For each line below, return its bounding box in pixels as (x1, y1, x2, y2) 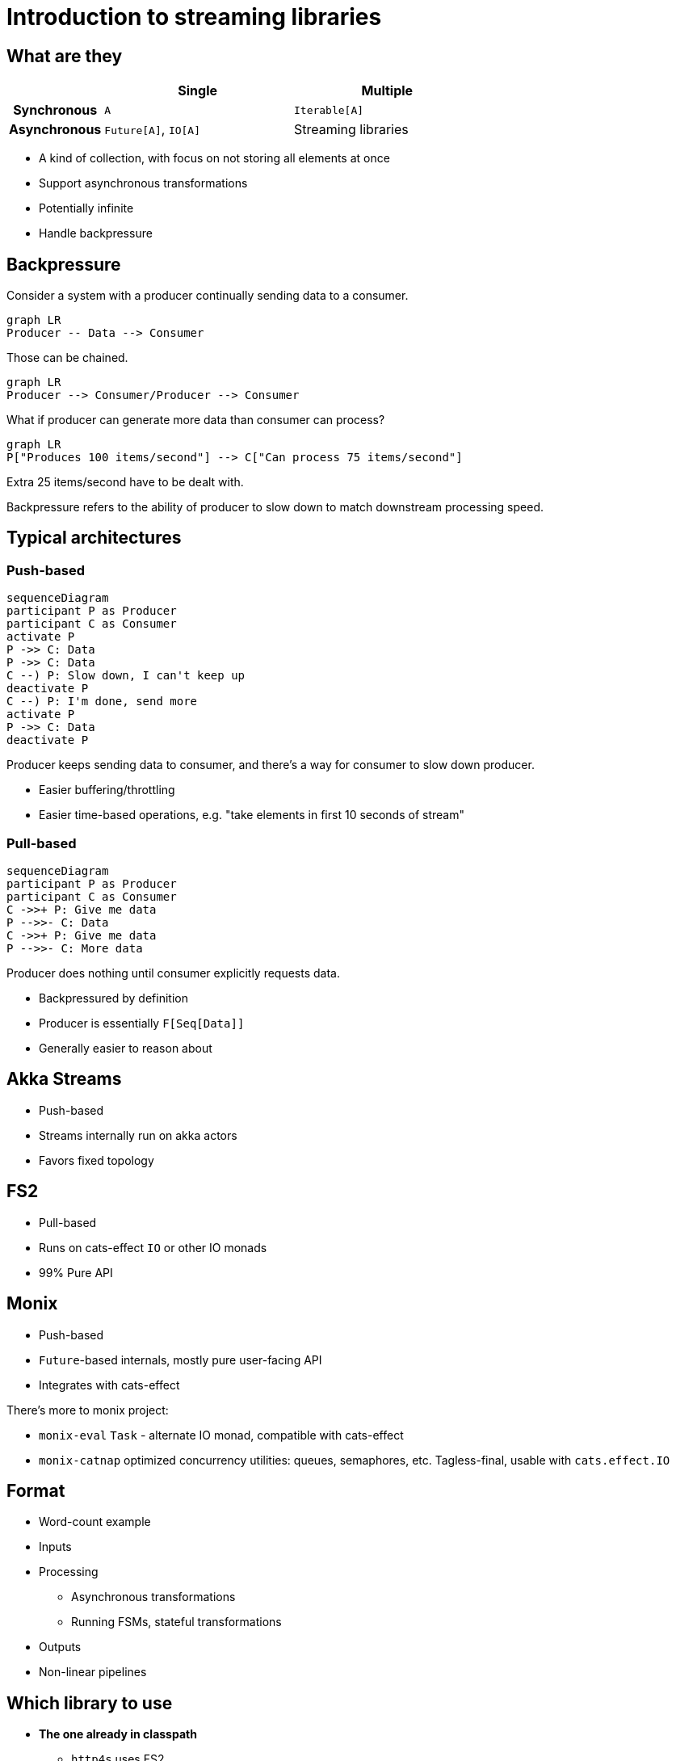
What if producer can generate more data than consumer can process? (6, 413, 385, 427)
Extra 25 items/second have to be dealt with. (6, 475, 244, 490)
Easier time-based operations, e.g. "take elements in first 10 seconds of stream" (39, 808, 464, 822)
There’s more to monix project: (6, 1402, 169, 1417)
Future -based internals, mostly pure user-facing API (39, 1352, 322, 1367)
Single (178, 82, 218, 99)
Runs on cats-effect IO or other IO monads (39, 1240, 267, 1255)
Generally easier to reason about (39, 1040, 212, 1055)
